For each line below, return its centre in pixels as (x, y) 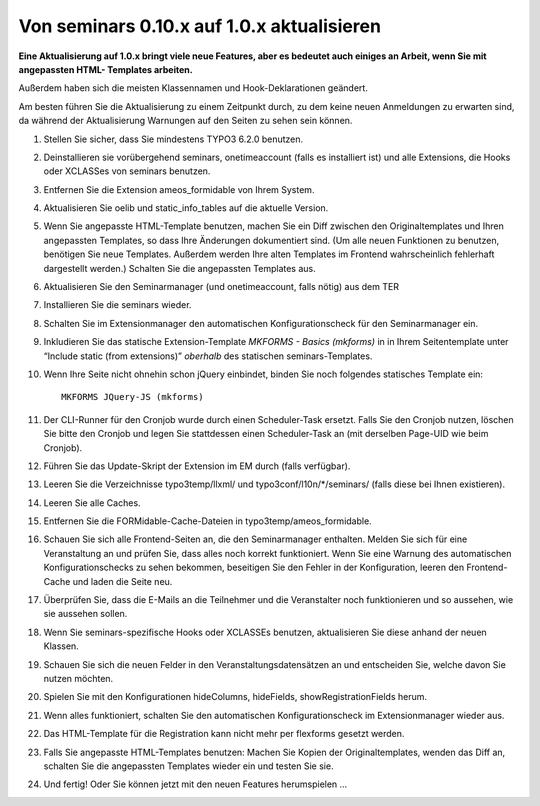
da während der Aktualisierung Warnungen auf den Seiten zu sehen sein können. (185, 121)
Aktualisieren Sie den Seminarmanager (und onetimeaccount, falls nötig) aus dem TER (221, 287)
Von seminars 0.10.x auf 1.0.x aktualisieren (200, 26)
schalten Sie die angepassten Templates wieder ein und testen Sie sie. (188, 766)
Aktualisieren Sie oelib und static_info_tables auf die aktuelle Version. (186, 208)
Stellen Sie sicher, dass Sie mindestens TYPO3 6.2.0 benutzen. (173, 139)
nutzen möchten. (78, 678)
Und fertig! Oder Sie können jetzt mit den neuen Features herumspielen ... (195, 784)
